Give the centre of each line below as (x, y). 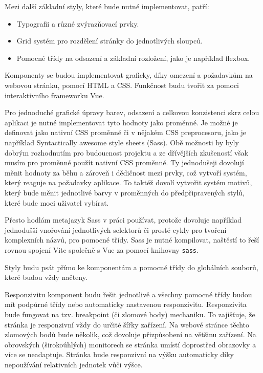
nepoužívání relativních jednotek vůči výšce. (74, 364)
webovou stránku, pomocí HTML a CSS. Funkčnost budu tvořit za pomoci (122, 85)
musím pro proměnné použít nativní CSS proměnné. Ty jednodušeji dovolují (124, 162)
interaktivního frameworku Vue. (54, 95)
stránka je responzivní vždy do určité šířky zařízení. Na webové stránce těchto (127, 324)
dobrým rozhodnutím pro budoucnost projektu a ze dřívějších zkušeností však (127, 152)
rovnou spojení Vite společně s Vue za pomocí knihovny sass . (102, 249)
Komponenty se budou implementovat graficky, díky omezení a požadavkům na (129, 75)
